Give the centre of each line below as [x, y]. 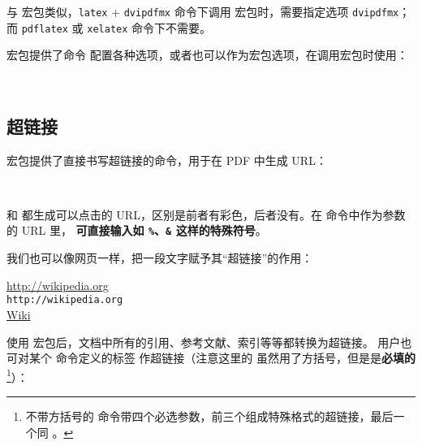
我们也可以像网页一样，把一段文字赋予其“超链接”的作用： [160, 258]
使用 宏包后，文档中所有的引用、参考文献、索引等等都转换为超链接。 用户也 [209, 342]
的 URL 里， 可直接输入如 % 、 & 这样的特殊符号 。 [137, 230]
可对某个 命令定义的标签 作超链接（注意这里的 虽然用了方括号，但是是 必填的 [211, 358]
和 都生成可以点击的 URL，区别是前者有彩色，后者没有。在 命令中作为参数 [206, 214]
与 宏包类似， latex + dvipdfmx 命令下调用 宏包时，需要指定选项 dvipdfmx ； [209, 11]
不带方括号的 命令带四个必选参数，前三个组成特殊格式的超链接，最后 [209, 416]
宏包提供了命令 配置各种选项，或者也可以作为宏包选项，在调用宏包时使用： [207, 55]
